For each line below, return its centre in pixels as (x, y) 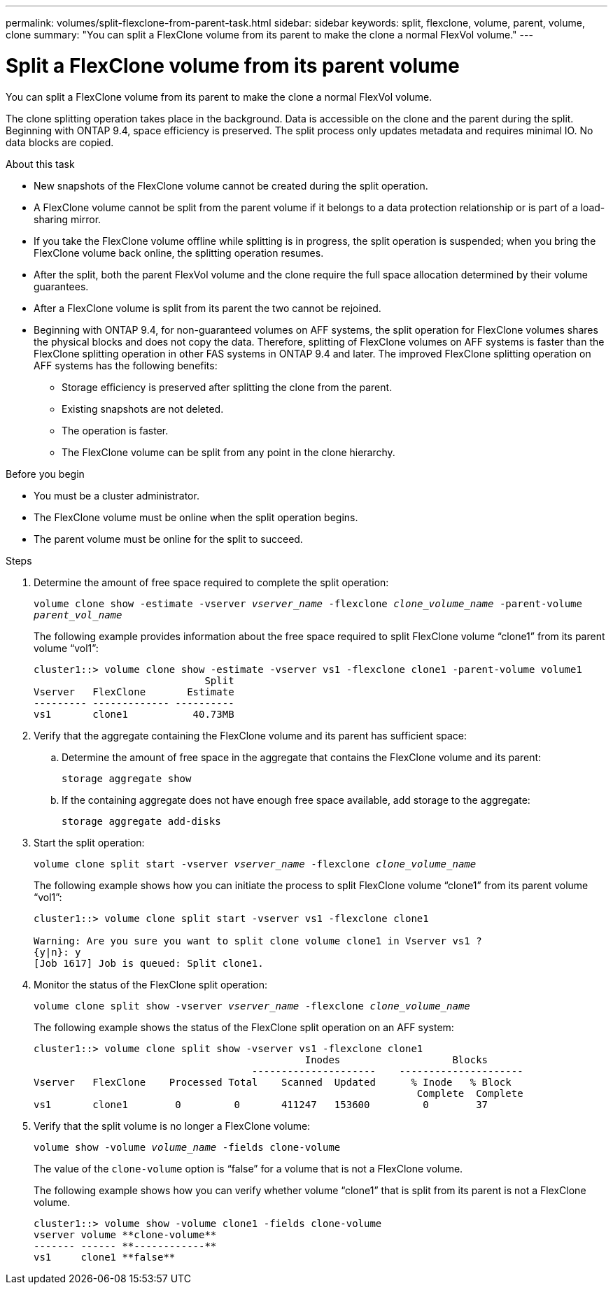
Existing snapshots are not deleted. (143, 409)
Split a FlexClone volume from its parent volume (233, 65)
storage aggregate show (127, 778)
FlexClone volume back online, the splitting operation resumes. (179, 253)
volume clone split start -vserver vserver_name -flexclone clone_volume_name (255, 864)
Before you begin (45, 474)
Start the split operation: (89, 842)
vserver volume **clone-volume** (125, 1234)
